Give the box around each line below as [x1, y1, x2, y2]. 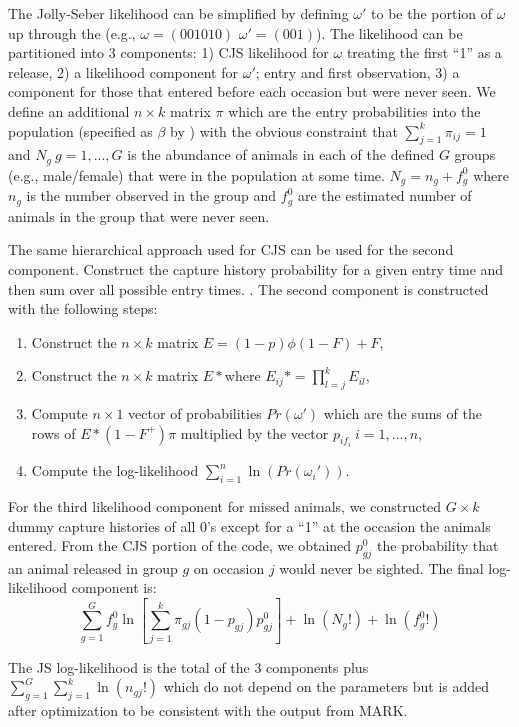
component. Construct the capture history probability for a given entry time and [8, 258, 504, 279]
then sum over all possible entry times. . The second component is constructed [8, 278, 489, 299]
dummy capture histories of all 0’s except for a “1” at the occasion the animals [8, 515, 491, 536]
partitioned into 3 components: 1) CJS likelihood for [8, 42, 329, 63]
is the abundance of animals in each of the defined [127, 144, 435, 165]
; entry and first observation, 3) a [255, 61, 460, 82]
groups [454, 144, 496, 165]
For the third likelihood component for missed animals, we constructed [8, 495, 442, 516]
